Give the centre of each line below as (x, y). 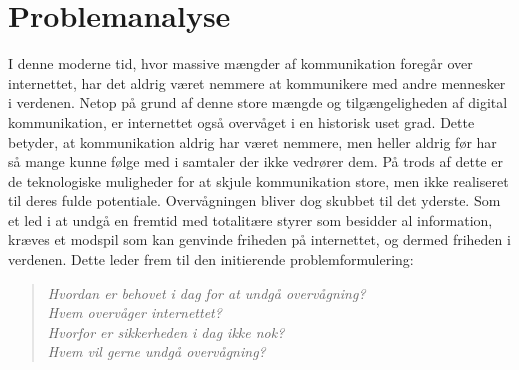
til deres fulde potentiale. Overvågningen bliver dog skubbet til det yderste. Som (254, 200)
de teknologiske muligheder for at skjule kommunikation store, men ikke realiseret (258, 180)
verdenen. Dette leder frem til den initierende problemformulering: (211, 259)
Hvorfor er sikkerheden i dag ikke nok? (166, 331)
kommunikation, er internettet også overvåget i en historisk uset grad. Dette (241, 121)
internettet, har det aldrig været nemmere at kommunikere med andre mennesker (257, 82)
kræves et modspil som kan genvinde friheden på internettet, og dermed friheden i (259, 239)
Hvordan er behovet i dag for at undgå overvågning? (206, 292)
